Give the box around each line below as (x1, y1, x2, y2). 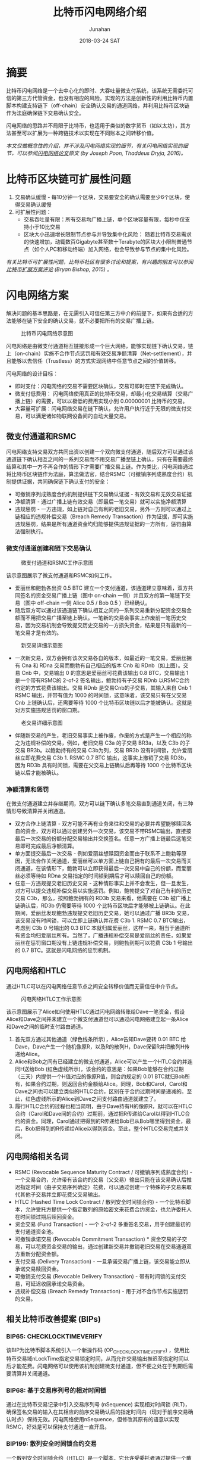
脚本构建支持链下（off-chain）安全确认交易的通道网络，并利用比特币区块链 (6, 102, 190, 109)
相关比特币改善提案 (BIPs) (6, 1314, 101, 1324)
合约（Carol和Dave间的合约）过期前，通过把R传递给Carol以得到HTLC (14, 1110, 185, 1117)
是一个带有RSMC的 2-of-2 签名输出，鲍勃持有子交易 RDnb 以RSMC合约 (14, 677, 190, 684)
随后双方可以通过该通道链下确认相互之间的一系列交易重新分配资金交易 (14, 606, 187, 614)
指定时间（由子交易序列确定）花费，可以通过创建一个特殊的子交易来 (20, 1183, 187, 1190)
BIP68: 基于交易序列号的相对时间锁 (6, 1386, 107, 1394)
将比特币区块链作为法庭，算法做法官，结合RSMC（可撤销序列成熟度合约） (6, 471, 188, 478)
